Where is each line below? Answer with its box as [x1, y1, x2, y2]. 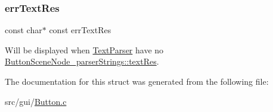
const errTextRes [49, 24, 111, 36]
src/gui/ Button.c [5, 95, 67, 107]
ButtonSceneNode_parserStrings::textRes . [5, 55, 159, 68]
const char [5, 24, 42, 36]
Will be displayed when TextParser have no [5, 43, 164, 56]
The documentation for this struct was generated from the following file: [5, 75, 269, 87]
